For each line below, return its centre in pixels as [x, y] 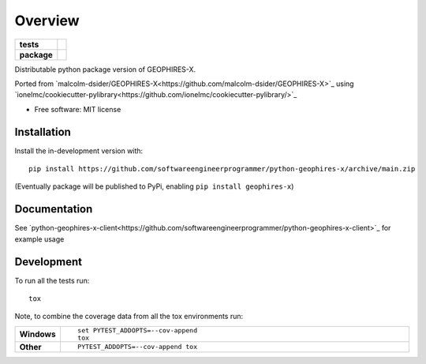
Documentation [54, 209]
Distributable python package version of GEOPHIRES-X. [105, 69]
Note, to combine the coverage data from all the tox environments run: [129, 317]
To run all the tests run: [52, 280]
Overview [47, 21]
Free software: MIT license [78, 109]
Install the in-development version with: [79, 151]
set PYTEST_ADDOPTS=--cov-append [137, 330]
